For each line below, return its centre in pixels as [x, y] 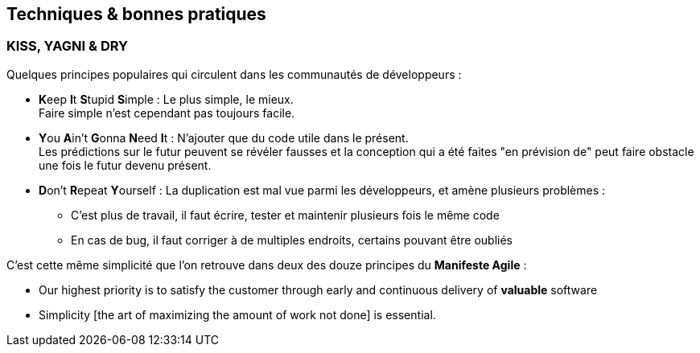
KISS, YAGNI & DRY [67, 46]
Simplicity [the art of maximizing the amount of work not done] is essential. [237, 314]
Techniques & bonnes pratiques [136, 14]
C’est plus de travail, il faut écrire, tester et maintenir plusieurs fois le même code [285, 215]
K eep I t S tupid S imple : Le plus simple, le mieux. [166, 99]
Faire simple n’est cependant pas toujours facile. [167, 113]
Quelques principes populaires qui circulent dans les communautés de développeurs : [234, 74]
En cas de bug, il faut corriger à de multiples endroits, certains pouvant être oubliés [292, 240]
